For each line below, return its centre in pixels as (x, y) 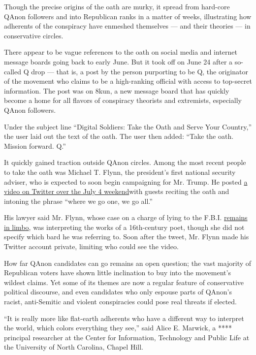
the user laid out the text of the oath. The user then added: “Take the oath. (119, 136)
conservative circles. (34, 35)
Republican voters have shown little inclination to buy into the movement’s (117, 273)
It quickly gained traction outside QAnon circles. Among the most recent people (125, 162)
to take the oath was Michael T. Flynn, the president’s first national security (120, 172)
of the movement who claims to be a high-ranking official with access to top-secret (128, 81)
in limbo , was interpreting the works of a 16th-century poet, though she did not (124, 227)
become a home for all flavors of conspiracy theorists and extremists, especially (123, 100)
